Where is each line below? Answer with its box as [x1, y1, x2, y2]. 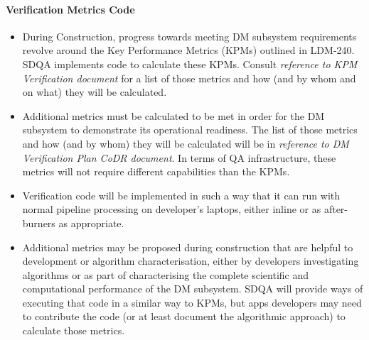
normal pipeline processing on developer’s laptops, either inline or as [22, 202, 321, 216]
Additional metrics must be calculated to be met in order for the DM [22, 108, 325, 123]
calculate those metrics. [22, 323, 125, 338]
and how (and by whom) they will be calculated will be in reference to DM [22, 136, 349, 150]
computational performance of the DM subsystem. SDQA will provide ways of [22, 281, 363, 296]
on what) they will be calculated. [22, 84, 167, 99]
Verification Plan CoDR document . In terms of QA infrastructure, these [22, 150, 336, 165]
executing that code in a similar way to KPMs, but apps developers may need [22, 295, 362, 309]
